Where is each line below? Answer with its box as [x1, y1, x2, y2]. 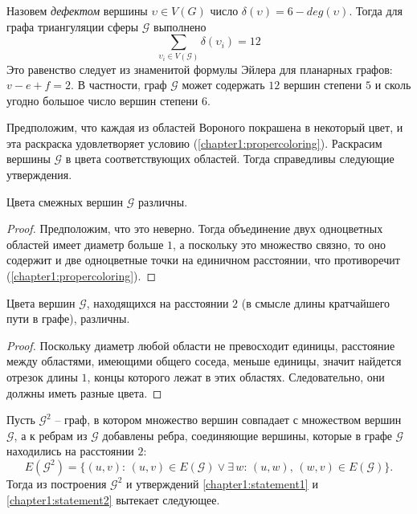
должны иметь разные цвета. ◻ [6, 384, 162, 401]
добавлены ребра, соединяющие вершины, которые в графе [102, 426, 392, 443]
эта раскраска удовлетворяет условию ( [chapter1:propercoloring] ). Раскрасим [6, 134, 382, 151]
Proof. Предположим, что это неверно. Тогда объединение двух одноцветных [6, 220, 383, 237]
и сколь [374, 76, 411, 93]
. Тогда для [349, 2, 403, 18]
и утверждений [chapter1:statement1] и [125, 475, 318, 492]
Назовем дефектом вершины [6, 2, 148, 18]
